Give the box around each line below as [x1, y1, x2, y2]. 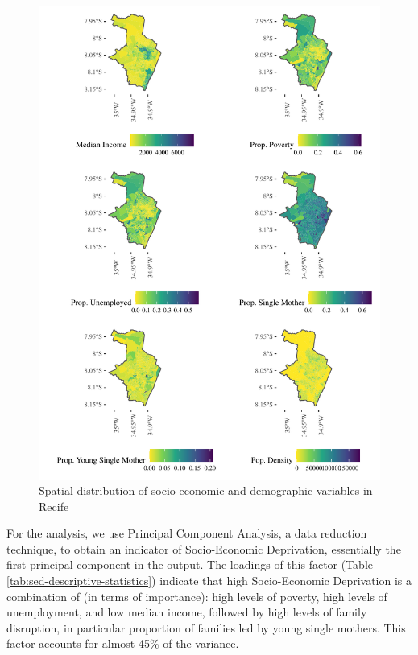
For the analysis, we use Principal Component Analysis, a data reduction [6, 525, 367, 542]
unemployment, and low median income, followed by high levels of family [6, 604, 367, 620]
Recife [39, 497, 69, 514]
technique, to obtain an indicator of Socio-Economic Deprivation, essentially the [6, 540, 401, 557]
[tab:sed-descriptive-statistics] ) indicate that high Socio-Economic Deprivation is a [6, 572, 412, 589]
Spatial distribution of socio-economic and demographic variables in [39, 482, 373, 499]
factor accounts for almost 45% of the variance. [6, 635, 239, 652]
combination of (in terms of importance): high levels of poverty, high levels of [6, 587, 387, 604]
